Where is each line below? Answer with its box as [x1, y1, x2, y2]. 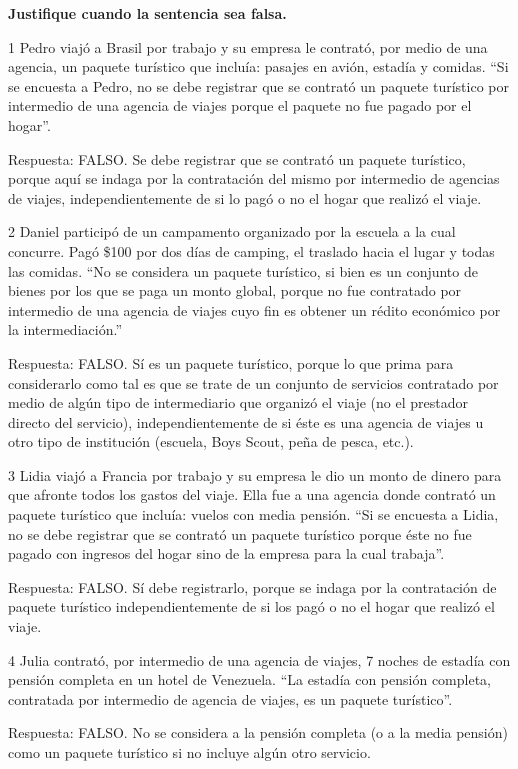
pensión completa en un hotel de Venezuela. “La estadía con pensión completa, [8, 669, 492, 690]
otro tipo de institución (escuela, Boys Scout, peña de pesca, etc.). [8, 431, 414, 452]
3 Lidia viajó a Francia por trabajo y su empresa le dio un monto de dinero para [8, 464, 502, 485]
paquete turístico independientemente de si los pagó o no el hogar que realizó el [8, 596, 495, 617]
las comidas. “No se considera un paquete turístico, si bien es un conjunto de [8, 260, 478, 281]
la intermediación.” [8, 319, 122, 340]
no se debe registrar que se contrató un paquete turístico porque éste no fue [8, 523, 472, 544]
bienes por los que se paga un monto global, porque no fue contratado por [8, 280, 462, 301]
